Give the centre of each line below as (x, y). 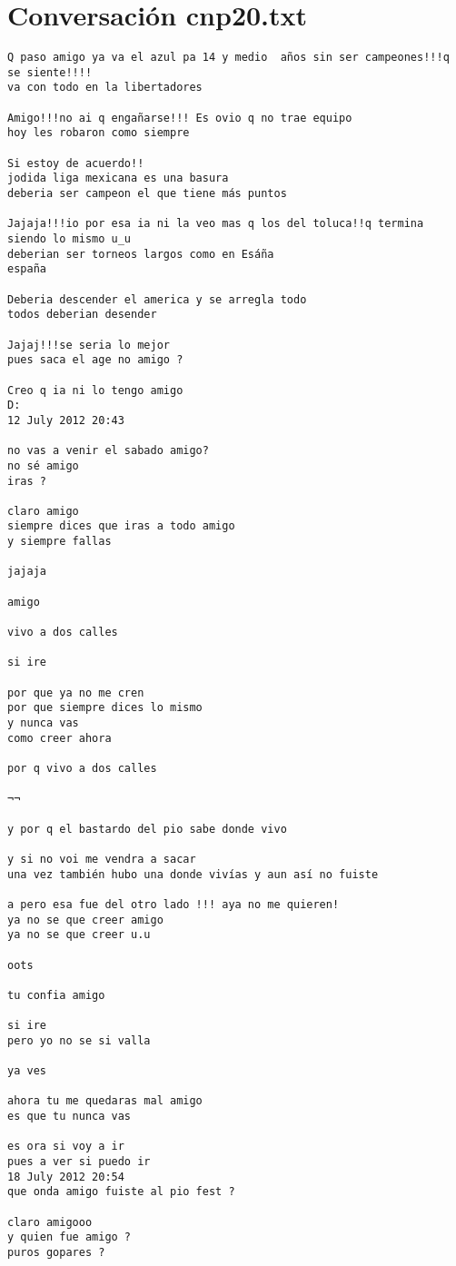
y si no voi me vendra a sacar (102, 859)
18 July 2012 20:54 (66, 1177)
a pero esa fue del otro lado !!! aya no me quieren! (173, 904)
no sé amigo (43, 465)
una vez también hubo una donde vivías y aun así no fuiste (193, 874)
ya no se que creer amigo (85, 920)
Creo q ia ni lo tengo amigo (95, 390)
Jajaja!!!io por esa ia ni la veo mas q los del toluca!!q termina (216, 224)
